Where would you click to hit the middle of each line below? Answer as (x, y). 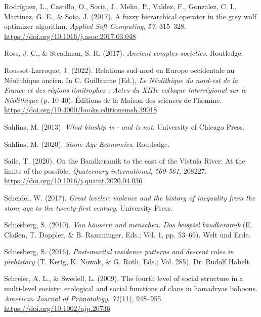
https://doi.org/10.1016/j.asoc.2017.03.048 (70, 36)
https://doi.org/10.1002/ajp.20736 (57, 308)
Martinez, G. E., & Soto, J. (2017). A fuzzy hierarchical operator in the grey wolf (130, 16)
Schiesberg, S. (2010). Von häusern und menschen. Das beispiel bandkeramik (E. (128, 225)
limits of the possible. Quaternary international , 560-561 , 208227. (105, 170)
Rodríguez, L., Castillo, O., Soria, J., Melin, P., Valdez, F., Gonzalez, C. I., (120, 6)
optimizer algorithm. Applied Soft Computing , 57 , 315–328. (95, 26)
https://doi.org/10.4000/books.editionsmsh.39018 (81, 110)
